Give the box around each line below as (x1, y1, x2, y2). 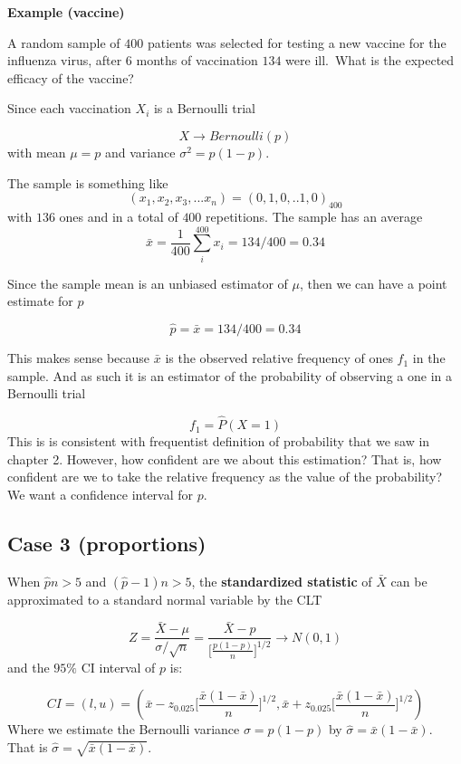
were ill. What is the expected (285, 51, 455, 70)
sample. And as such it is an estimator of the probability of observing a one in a (7, 366, 452, 385)
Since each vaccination (7, 99, 131, 118)
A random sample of (7, 33, 120, 52)
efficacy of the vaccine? (7, 68, 134, 87)
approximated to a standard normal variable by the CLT (7, 589, 322, 608)
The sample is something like (7, 173, 168, 192)
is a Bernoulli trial (153, 99, 255, 118)
